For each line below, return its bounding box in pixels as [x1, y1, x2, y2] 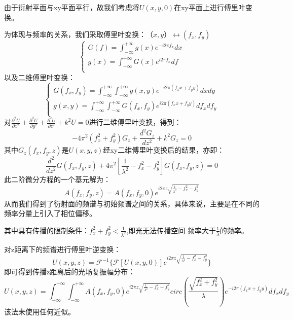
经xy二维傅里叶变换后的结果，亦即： [103, 145, 225, 155]
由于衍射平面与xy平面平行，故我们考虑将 [4, 2, 139, 12]
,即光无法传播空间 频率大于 [126, 225, 216, 235]
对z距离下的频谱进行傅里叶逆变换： [4, 243, 121, 254]
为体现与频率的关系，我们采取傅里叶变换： [4, 29, 146, 40]
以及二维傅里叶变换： [4, 72, 75, 83]
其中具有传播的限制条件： [4, 225, 89, 235]
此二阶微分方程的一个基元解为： [4, 174, 111, 185]
